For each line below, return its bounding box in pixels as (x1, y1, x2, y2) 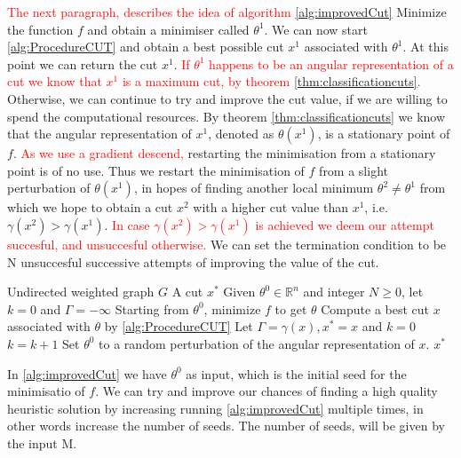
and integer (303, 282, 365, 301)
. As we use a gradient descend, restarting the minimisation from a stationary (12, 144, 436, 162)
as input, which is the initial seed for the (186, 364, 407, 383)
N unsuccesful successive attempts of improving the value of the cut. (7, 252, 379, 271)
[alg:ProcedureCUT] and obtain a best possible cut (7, 37, 284, 56)
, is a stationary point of (317, 124, 450, 143)
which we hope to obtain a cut (7, 198, 173, 217)
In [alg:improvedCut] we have (7, 364, 167, 383)
